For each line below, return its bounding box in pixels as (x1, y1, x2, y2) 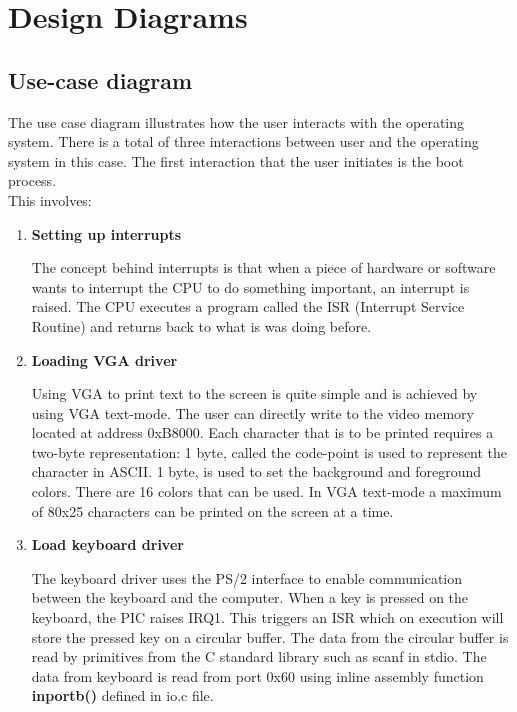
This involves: (8, 189, 92, 210)
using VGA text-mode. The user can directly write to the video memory (31, 402, 474, 423)
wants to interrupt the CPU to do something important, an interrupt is (31, 276, 470, 297)
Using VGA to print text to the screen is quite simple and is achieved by (31, 383, 478, 404)
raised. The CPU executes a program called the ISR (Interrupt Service (31, 296, 465, 317)
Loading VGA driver (31, 349, 178, 370)
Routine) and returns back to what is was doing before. (31, 315, 372, 336)
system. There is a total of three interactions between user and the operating (8, 131, 479, 152)
